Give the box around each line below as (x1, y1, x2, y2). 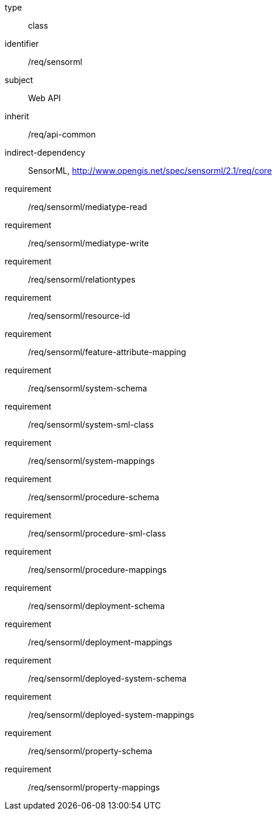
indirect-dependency (5, 147, 85, 157)
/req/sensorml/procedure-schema (28, 492, 160, 502)
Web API (28, 93, 61, 103)
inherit (5, 111, 29, 121)
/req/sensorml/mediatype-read (28, 202, 147, 212)
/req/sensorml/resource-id (28, 311, 130, 321)
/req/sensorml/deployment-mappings (28, 637, 172, 647)
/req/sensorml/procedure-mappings (28, 565, 167, 575)
